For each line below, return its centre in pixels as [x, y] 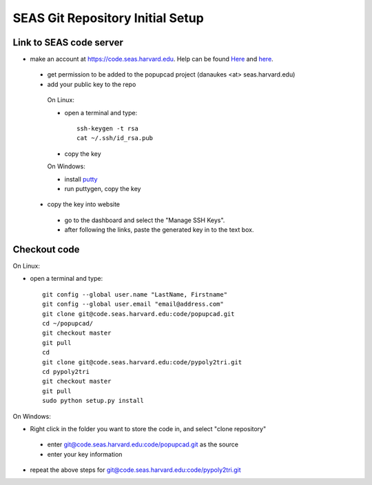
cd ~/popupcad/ [68, 323]
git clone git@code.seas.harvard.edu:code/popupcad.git [138, 314]
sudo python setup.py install [93, 401]
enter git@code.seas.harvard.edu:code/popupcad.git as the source [143, 444]
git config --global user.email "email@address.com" [133, 304]
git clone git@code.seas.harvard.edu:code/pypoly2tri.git [142, 362]
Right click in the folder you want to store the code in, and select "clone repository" [148, 428]
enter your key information [85, 454]
